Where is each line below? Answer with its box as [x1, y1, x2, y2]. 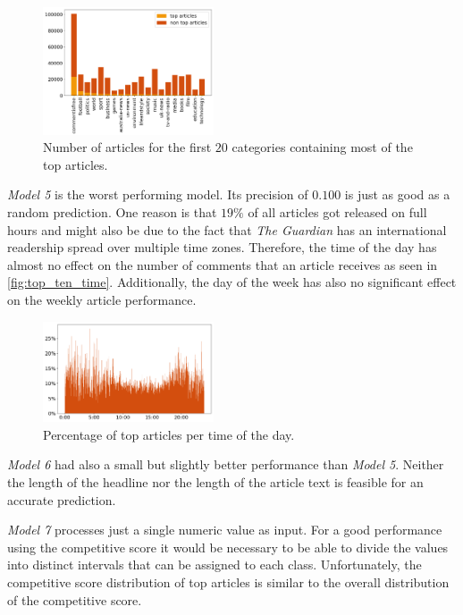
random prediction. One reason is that [7, 202, 217, 221]
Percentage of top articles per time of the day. [43, 425, 295, 443]
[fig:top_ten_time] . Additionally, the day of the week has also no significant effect [7, 273, 457, 291]
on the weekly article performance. [7, 290, 197, 308]
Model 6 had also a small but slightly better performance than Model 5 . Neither [7, 455, 444, 474]
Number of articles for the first [43, 138, 212, 156]
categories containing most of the [231, 138, 413, 156]
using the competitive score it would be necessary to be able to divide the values [7, 537, 449, 556]
